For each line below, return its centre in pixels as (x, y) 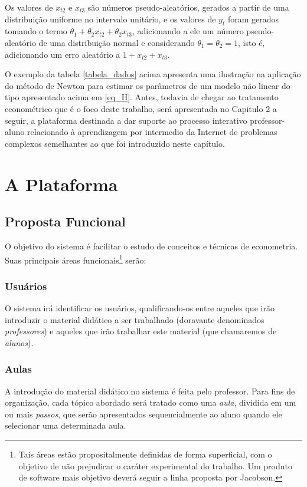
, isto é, (252, 42)
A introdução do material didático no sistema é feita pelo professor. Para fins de (150, 391)
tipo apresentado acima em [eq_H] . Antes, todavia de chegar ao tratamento (142, 97)
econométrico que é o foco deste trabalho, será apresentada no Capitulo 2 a (141, 108)
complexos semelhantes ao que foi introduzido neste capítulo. (115, 143)
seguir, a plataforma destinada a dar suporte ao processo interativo (126, 120)
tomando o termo (36, 31)
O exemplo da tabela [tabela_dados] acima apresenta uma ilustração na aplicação (153, 74)
